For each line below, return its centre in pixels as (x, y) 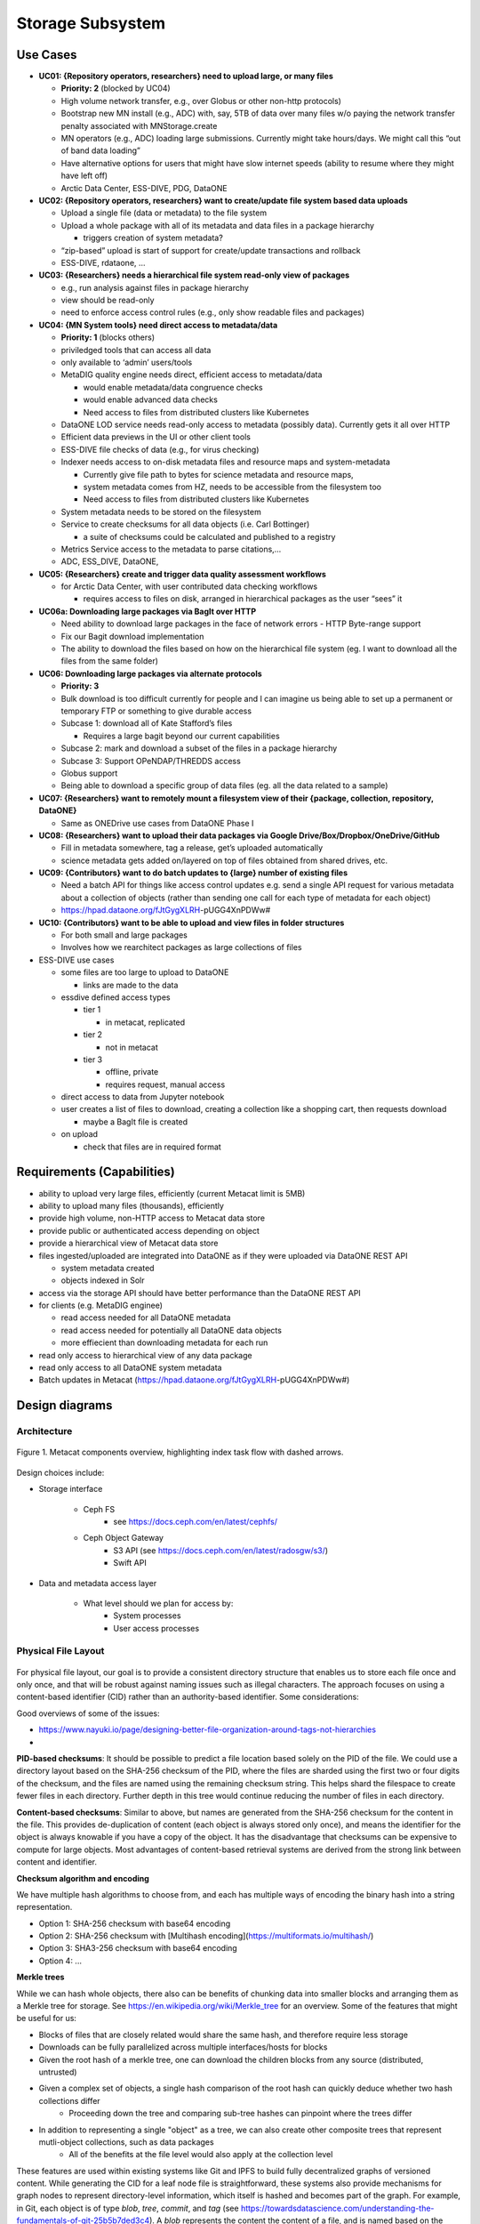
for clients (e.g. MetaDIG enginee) (101, 1305)
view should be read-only (108, 300)
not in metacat (132, 1047)
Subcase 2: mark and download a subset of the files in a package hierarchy (199, 748)
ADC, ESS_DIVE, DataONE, (110, 561)
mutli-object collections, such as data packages (126, 2142)
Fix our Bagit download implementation (132, 636)
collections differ (70, 2100)
